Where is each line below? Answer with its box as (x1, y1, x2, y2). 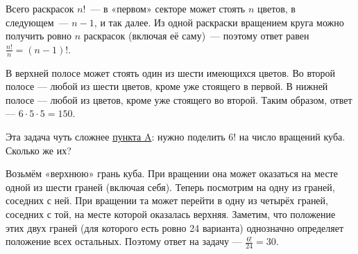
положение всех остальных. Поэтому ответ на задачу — (6, 234, 242, 248)
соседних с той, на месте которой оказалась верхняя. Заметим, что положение (6, 206, 336, 221)
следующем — (6, 15, 69, 29)
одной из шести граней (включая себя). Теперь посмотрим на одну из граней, (6, 179, 335, 194)
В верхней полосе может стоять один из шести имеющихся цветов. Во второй (6, 65, 336, 80)
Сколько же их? (6, 143, 71, 157)
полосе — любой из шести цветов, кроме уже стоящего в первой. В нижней (6, 79, 328, 93)
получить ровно (6, 28, 72, 43)
